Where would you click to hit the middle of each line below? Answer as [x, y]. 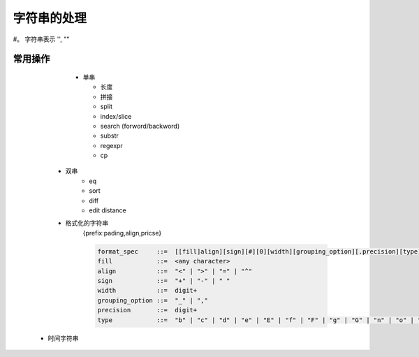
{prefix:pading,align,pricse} [122, 233]
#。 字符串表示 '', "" [41, 39]
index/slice [116, 116]
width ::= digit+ [147, 291]
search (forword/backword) [140, 126]
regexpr [112, 145]
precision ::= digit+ [147, 310]
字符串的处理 [50, 18]
